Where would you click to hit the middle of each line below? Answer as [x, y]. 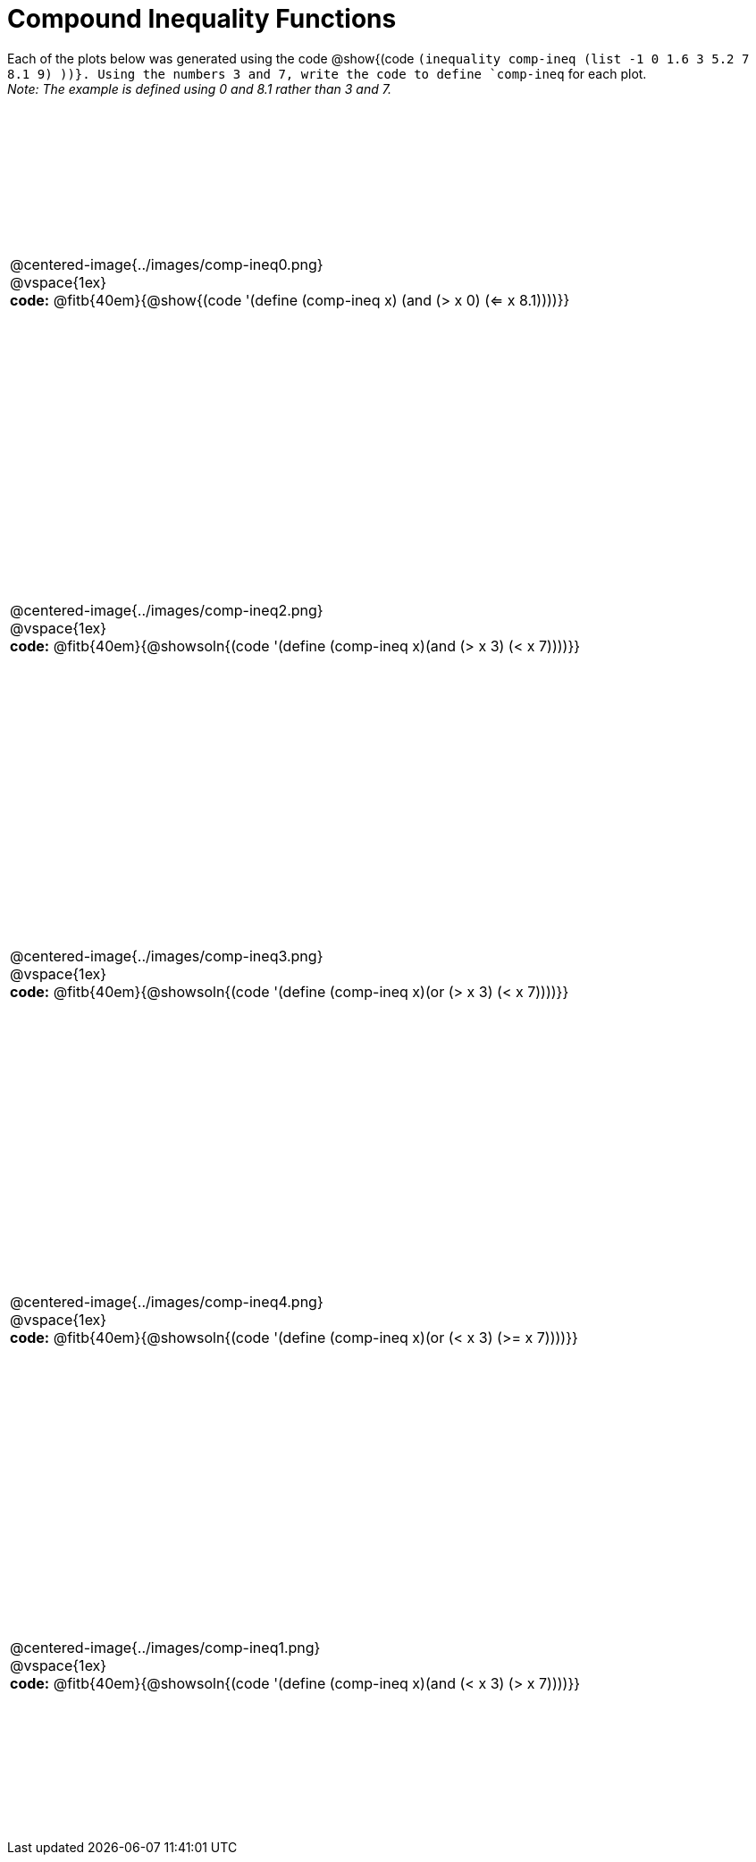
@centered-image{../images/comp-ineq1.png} [165, 1648]
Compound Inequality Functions [202, 19]
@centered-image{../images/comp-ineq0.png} [167, 265]
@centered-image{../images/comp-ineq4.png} [167, 1302]
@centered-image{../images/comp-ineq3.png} [167, 956]
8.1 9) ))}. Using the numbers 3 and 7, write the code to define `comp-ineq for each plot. [327, 73]
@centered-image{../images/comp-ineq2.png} [167, 611]
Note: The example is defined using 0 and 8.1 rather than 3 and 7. [199, 88]
